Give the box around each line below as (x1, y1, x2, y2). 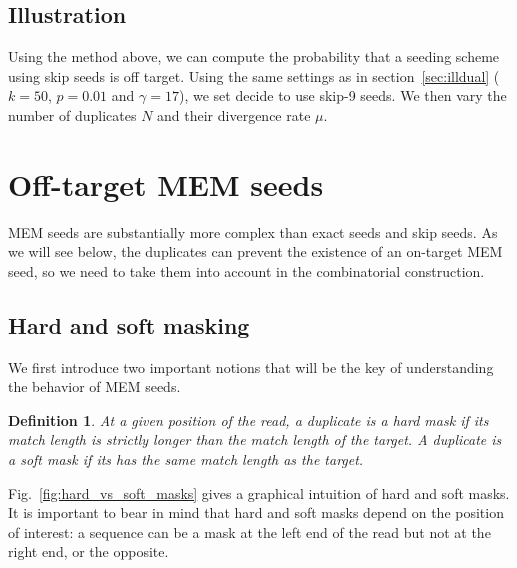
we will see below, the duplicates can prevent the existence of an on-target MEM (8, 241, 503, 262)
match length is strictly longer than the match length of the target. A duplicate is (8, 429, 502, 450)
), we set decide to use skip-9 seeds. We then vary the (178, 85, 507, 106)
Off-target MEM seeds (8, 163, 324, 204)
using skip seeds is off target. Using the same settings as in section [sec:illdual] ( (8, 65, 500, 86)
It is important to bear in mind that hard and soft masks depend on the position (8, 502, 504, 523)
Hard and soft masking (8, 309, 250, 340)
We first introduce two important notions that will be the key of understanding (8, 356, 494, 377)
